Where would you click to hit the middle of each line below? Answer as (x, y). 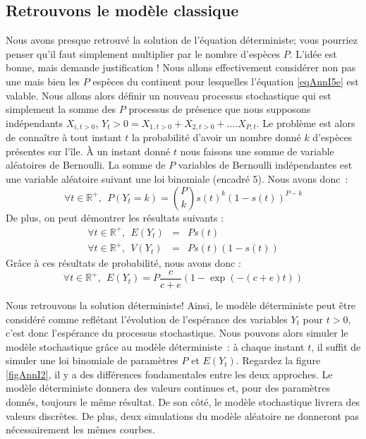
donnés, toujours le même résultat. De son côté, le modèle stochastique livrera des (183, 402)
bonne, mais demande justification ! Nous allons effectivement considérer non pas (181, 67)
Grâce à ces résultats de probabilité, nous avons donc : (123, 263)
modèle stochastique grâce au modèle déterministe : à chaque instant (155, 346)
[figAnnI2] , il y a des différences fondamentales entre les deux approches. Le (169, 374)
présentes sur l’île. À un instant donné (88, 151)
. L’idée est (313, 53)
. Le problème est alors (306, 122)
